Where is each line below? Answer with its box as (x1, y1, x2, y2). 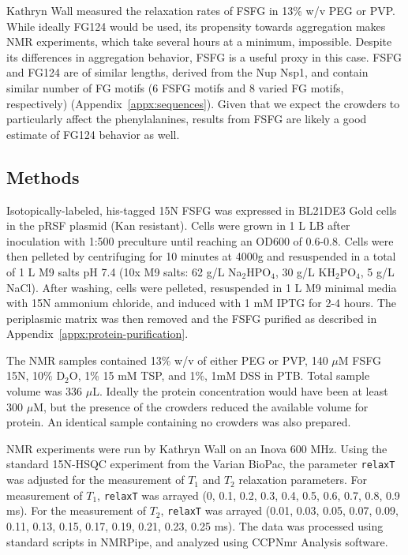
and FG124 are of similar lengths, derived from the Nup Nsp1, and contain (6, 64, 369, 81)
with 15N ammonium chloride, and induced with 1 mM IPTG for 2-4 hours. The (6, 294, 397, 311)
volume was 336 (6, 383, 83, 399)
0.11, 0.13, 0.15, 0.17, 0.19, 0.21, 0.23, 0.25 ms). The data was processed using (6, 518, 384, 534)
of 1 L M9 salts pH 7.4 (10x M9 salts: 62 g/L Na (6, 263, 242, 279)
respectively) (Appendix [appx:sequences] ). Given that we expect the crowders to (6, 95, 400, 111)
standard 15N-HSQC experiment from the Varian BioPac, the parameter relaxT (6, 456, 395, 472)
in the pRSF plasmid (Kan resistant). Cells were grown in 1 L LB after (6, 217, 350, 234)
